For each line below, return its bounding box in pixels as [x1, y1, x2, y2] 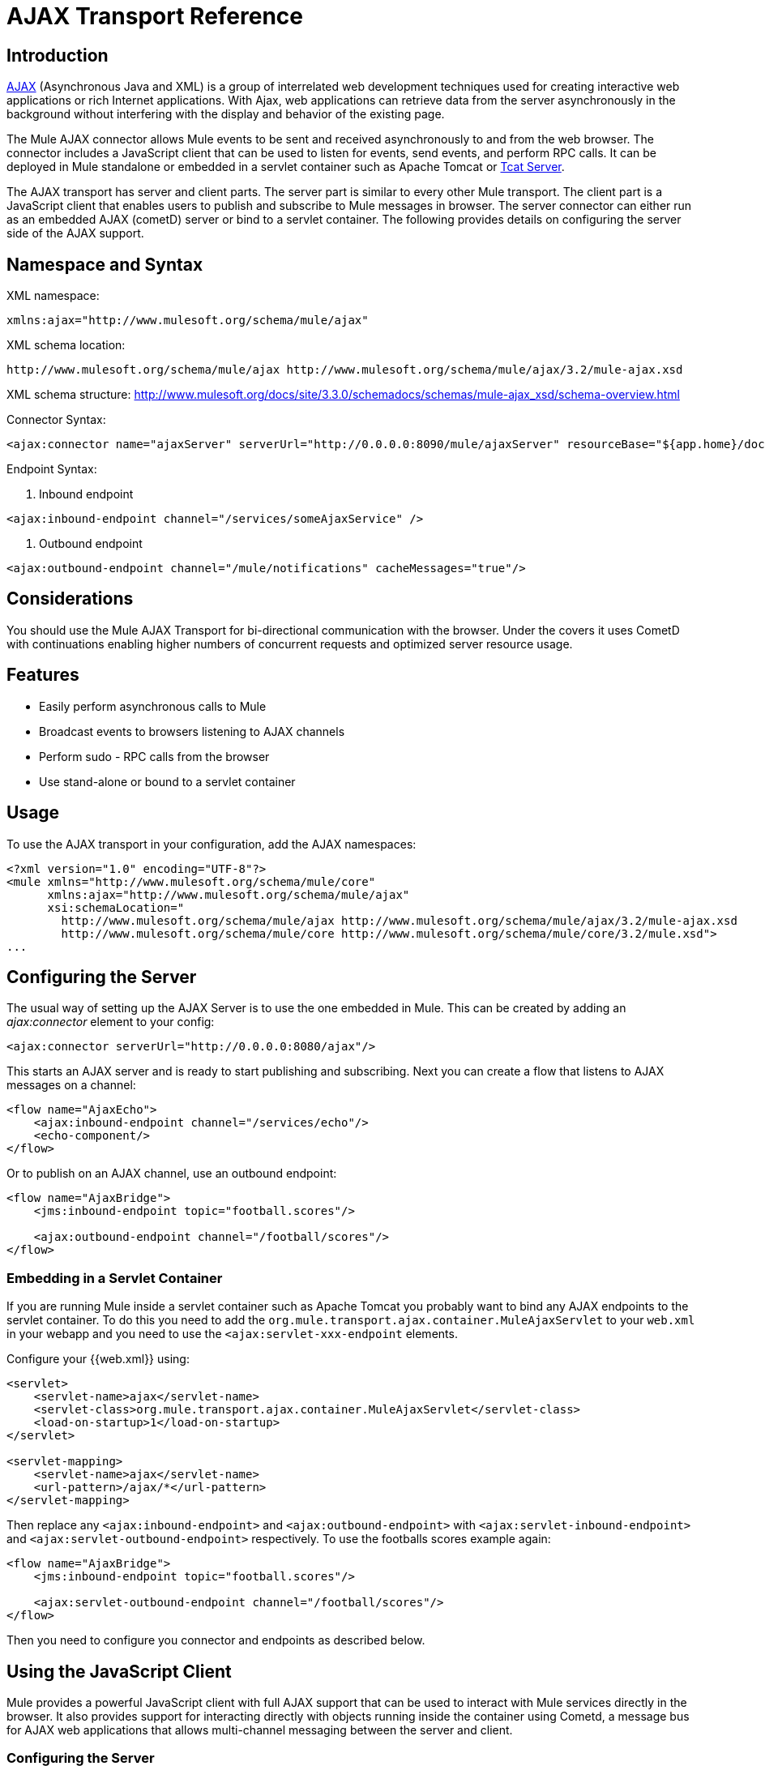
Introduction [6, 45, 109, 66]
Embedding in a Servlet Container [6, 1269, 223, 1286]
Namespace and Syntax [6, 254, 203, 275]
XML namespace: [6, 289, 100, 303]
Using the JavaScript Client [6, 1661, 232, 1682]
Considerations [6, 588, 134, 609]
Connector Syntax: [6, 413, 106, 427]
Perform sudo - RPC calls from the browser [39, 749, 270, 763]
